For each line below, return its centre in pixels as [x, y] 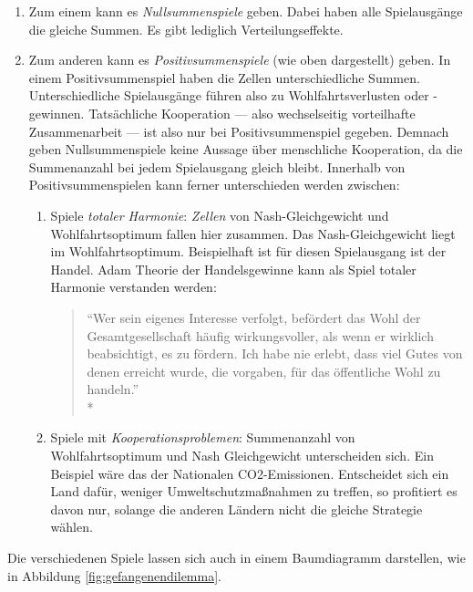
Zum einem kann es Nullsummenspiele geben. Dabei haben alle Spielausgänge [246, 11]
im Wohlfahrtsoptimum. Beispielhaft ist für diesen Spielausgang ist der [248, 251]
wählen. [72, 527]
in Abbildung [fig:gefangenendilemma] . [114, 575]
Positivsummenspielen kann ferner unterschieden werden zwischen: [214, 185]
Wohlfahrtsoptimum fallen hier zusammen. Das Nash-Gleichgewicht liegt [253, 233]
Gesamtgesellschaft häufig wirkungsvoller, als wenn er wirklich [260, 335]
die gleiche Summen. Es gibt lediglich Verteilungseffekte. [186, 29]
